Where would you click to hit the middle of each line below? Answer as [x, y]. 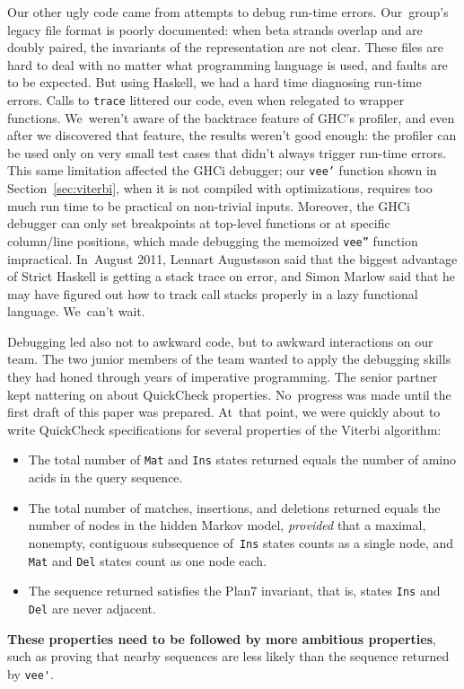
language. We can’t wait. [76, 311]
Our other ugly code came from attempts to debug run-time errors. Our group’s [228, 12]
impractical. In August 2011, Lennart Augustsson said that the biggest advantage [232, 258]
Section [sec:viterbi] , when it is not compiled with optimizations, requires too [220, 188]
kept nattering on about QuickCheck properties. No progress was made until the [229, 394]
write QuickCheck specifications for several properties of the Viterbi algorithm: [224, 429]
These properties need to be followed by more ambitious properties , [222, 638]
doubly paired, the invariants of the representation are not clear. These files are [225, 47]
